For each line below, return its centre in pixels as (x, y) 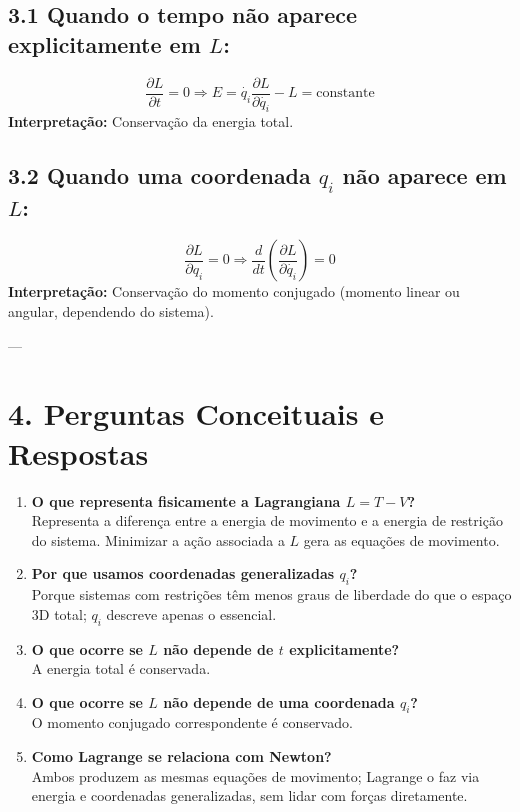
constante (345, 93)
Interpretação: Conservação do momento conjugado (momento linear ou (234, 291)
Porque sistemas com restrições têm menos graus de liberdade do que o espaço (271, 594)
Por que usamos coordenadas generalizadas (183, 573)
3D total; (59, 613)
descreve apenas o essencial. (191, 613)
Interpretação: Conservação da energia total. (151, 121)
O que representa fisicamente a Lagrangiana (186, 500)
